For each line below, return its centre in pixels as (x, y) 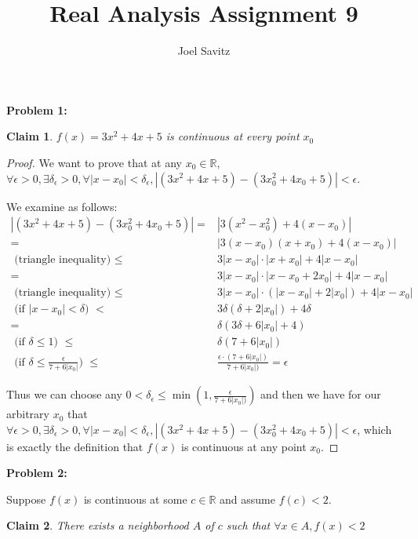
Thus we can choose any (64, 394)
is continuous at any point (244, 446)
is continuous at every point (233, 136)
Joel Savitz (204, 51)
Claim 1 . (30, 136)
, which (374, 429)
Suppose (26, 499)
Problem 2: (37, 473)
